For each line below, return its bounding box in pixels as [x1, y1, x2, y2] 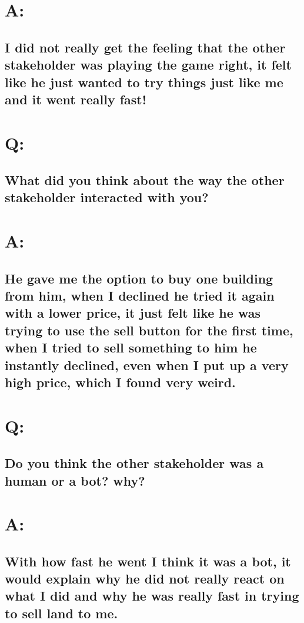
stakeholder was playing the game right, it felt [5, 55, 292, 74]
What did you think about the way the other [5, 171, 285, 189]
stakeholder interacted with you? [5, 188, 209, 206]
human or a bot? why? [5, 471, 145, 489]
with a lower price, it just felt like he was [5, 304, 260, 322]
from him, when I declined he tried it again [5, 286, 275, 305]
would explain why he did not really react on [5, 569, 285, 588]
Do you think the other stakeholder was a [5, 454, 264, 472]
